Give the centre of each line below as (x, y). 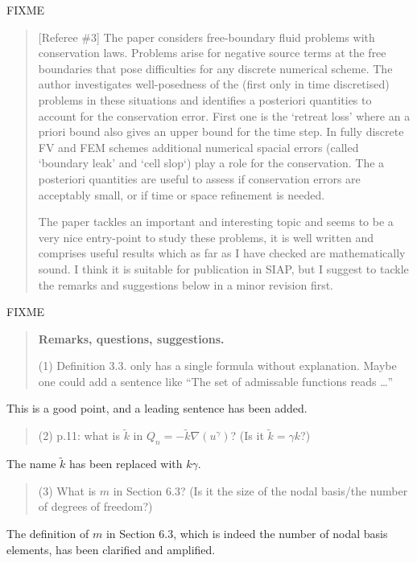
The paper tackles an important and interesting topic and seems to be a (216, 222)
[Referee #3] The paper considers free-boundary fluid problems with (206, 37)
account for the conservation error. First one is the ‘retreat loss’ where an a (224, 115)
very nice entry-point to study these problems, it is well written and (206, 237)
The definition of (48, 534)
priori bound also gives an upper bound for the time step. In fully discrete (221, 132)
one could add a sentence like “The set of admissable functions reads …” (216, 381)
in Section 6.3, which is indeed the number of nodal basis (247, 534)
